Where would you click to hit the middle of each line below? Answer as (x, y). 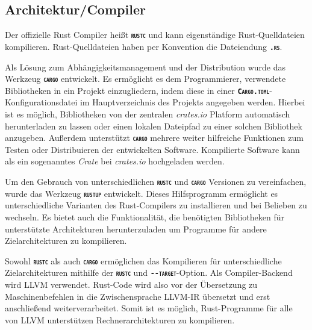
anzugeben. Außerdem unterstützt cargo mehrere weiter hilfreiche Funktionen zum (154, 138)
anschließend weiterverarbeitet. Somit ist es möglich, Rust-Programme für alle (149, 308)
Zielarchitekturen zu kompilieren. (66, 241)
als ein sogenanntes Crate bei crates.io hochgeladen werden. (115, 161)
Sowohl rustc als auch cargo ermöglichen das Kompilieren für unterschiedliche (143, 260)
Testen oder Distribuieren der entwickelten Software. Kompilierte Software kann (152, 149)
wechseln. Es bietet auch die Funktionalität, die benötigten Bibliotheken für (145, 216)
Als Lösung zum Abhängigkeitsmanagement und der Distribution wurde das (145, 67)
